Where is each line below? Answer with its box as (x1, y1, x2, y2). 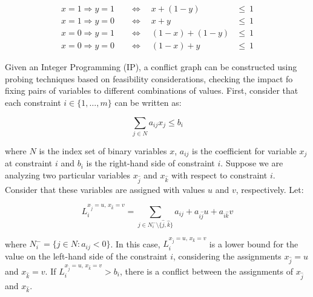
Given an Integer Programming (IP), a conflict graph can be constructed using (5, 60, 297, 73)
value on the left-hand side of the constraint (5, 249, 168, 262)
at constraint (5, 157, 53, 169)
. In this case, (110, 237, 160, 250)
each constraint (5, 96, 61, 108)
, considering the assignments (173, 249, 282, 262)
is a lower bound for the (209, 237, 298, 250)
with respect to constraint (171, 168, 268, 181)
